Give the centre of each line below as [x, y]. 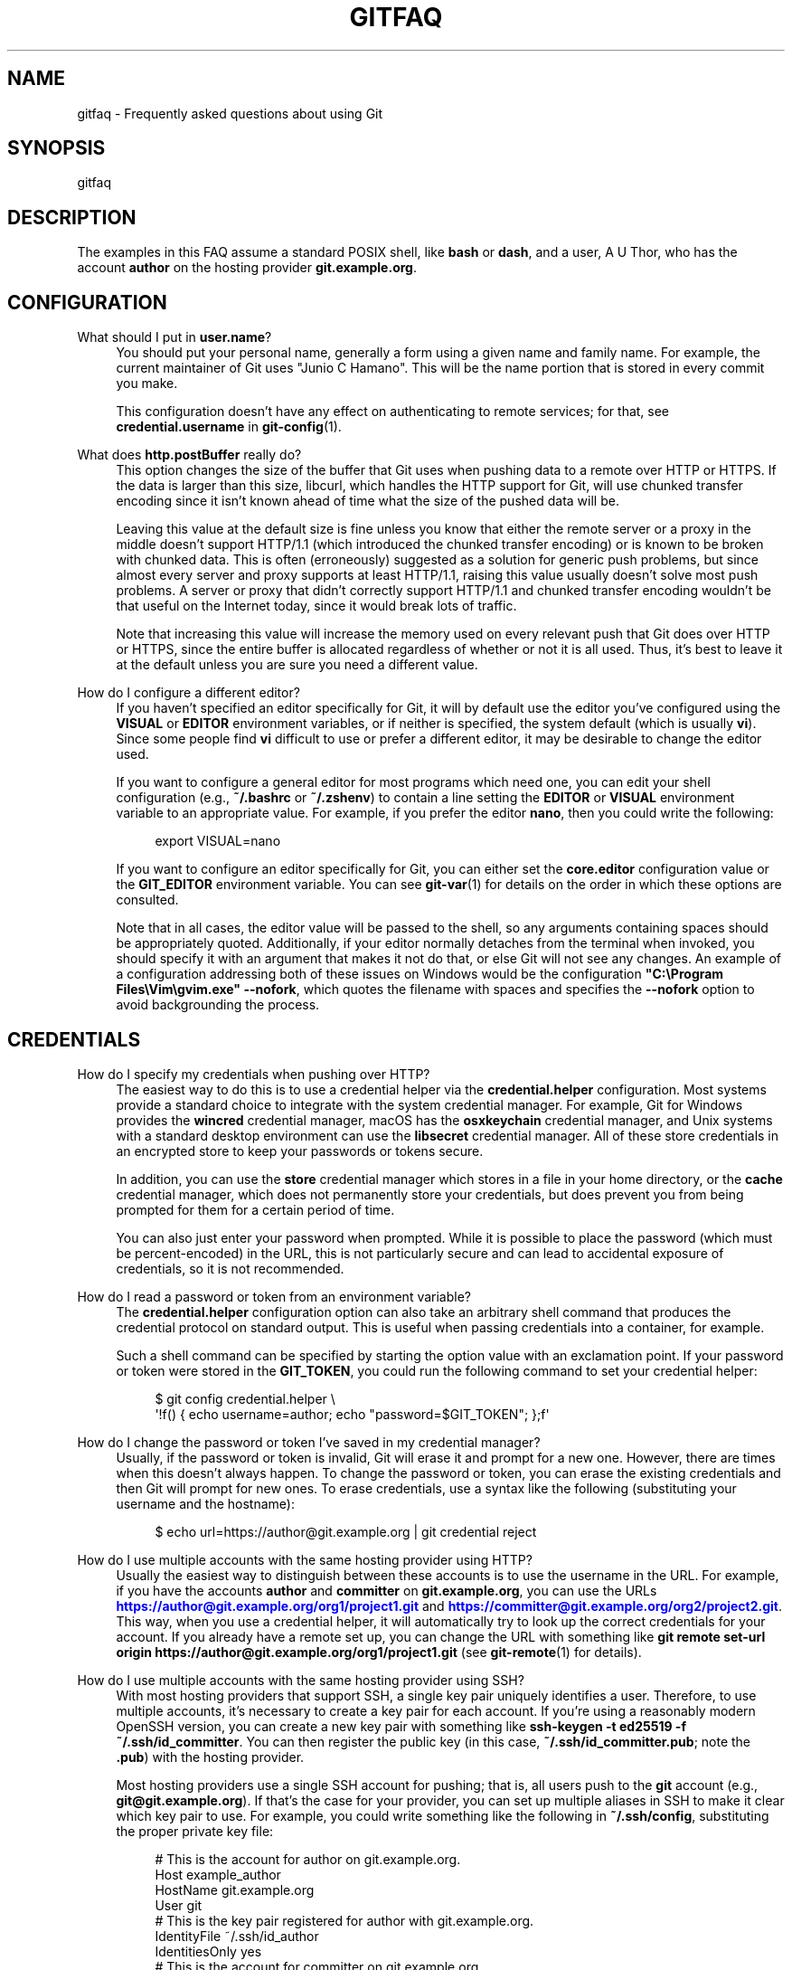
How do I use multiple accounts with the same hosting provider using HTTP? [305, 1559]
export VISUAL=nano [218, 841]
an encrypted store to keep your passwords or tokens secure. [300, 1151]
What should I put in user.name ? [174, 337]
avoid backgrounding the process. [218, 1005]
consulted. [147, 900]
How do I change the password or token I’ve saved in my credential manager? [309, 1442]
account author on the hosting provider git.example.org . [247, 268]
